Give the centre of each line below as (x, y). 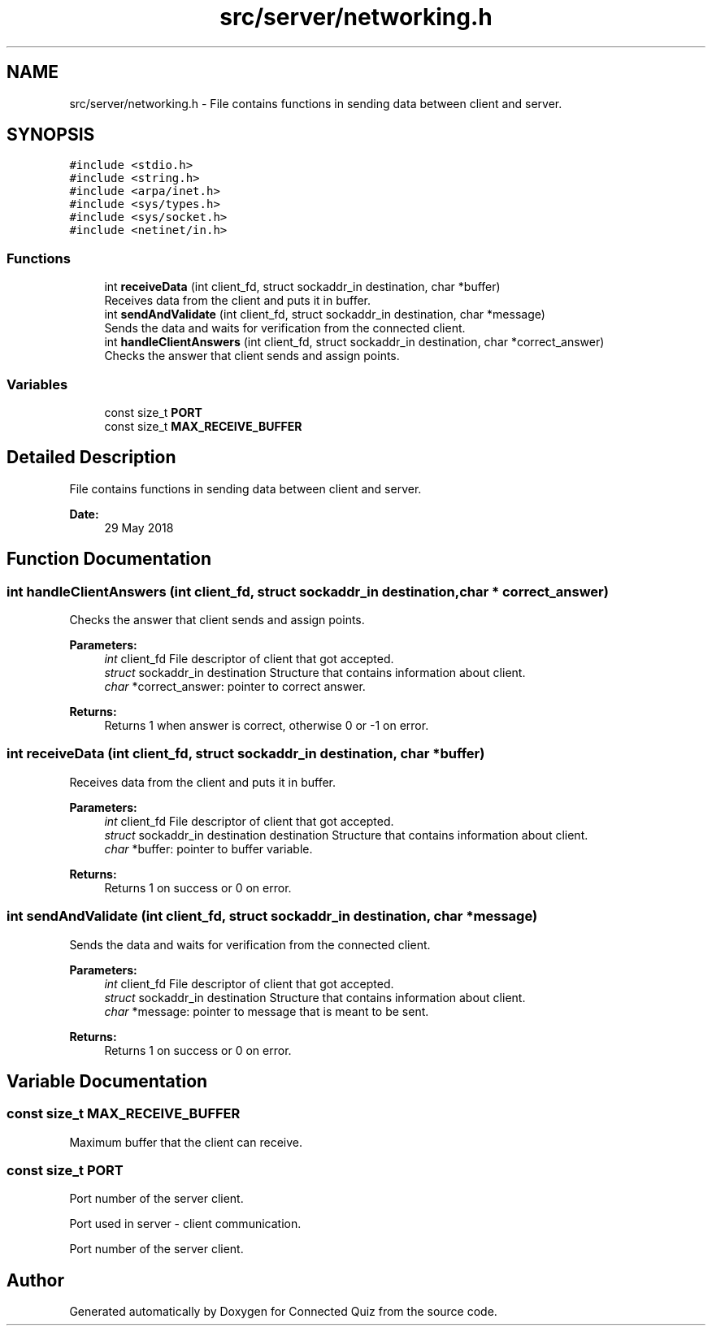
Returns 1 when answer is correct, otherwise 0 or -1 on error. (267, 725)
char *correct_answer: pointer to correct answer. (235, 686)
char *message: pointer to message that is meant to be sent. (267, 1011)
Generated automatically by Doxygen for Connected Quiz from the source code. (283, 1312)
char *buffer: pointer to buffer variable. (208, 848)
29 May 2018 (139, 527)
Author (35, 1280)
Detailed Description (91, 458)
